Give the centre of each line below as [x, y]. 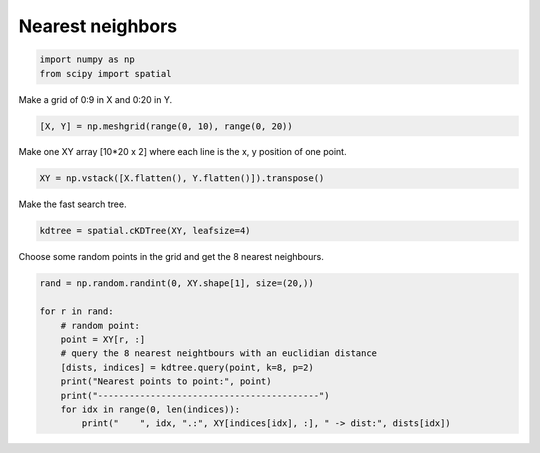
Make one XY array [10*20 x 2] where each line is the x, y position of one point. [182, 152]
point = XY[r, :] [103, 339]
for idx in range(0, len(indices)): [150, 409]
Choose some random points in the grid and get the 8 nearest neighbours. [171, 257]
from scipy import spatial [105, 73]
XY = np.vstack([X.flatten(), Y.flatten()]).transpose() [182, 178]
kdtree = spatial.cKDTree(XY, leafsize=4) [145, 231]
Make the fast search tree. [72, 204]
